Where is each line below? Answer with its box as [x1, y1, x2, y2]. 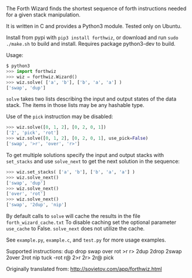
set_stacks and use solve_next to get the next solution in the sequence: [6, 158, 180, 165]
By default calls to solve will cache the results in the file [6, 213, 141, 219]
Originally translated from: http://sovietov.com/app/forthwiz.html [6, 266, 163, 272]
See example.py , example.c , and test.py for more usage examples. [6, 236, 166, 243]
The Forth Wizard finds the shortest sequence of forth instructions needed [6, 5, 187, 12]
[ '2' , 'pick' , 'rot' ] [6, 130, 59, 136]
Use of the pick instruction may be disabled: [6, 113, 113, 120]
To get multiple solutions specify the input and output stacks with [6, 151, 164, 158]
